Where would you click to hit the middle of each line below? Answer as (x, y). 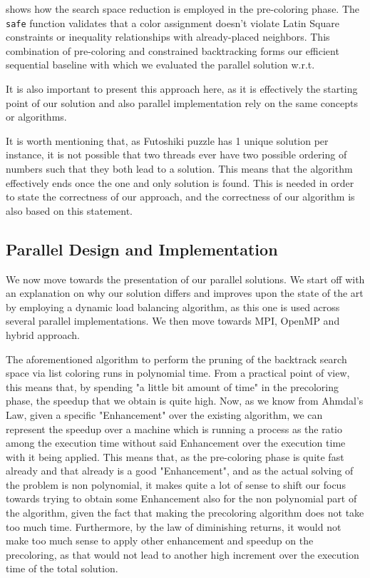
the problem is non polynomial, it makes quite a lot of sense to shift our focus (176, 484)
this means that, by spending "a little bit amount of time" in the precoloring (172, 386)
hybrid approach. (43, 334)
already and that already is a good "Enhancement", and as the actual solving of (180, 471)
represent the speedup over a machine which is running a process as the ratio (174, 429)
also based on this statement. (70, 210)
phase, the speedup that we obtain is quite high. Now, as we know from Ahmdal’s (185, 401)
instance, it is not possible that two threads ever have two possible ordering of (176, 154)
